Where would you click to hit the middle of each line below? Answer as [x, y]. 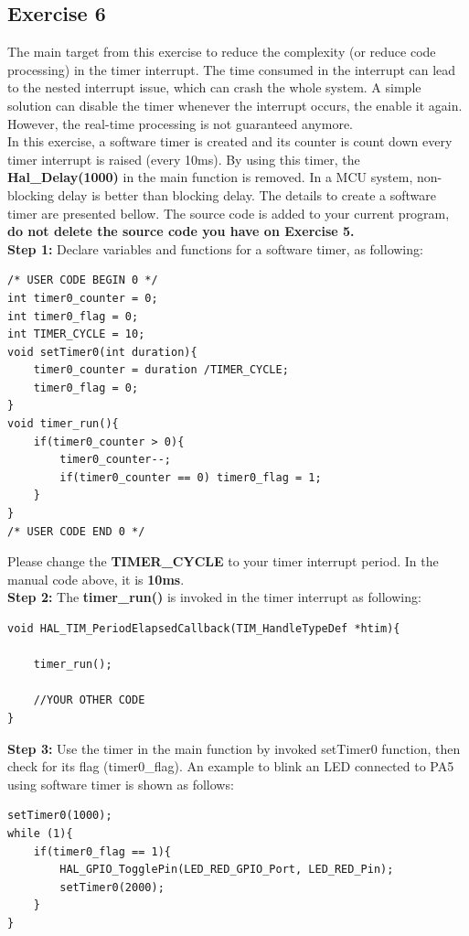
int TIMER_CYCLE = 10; [76, 334]
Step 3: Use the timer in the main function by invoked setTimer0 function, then [234, 748]
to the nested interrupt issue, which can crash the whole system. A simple [214, 87]
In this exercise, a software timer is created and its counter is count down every [230, 141]
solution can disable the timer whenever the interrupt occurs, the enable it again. [235, 105]
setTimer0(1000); [60, 816]
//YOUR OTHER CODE [89, 700]
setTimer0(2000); [112, 887]
